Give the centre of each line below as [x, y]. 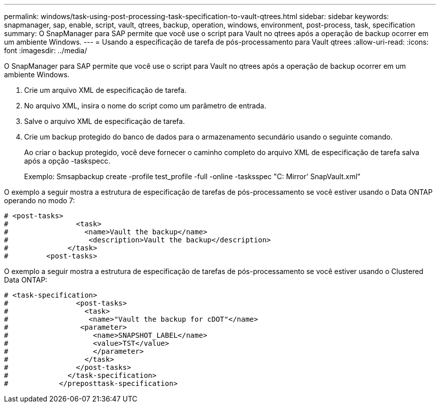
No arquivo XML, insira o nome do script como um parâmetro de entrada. [145, 106]
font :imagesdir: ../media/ [46, 50]
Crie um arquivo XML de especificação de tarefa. [105, 90]
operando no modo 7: [40, 200]
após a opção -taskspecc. [67, 161]
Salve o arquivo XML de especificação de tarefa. [104, 121]
